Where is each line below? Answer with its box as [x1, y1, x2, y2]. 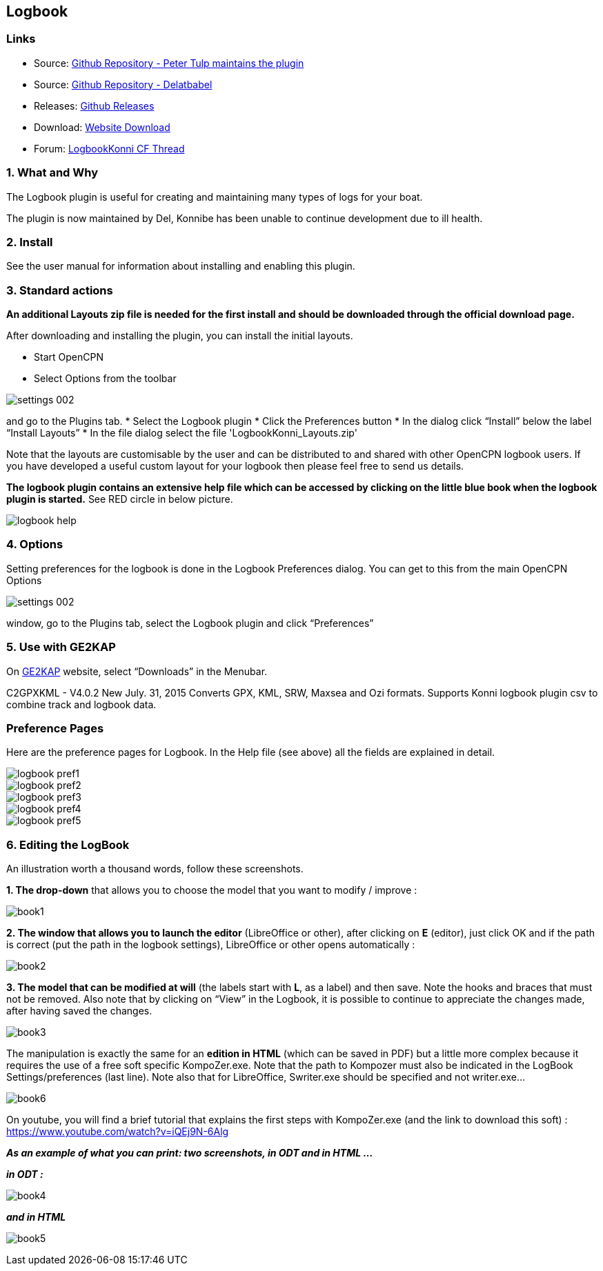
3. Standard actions [6, 283, 113, 297]
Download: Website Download [34, 121, 170, 133]
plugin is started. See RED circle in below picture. [6, 493, 233, 506]
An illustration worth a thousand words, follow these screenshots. [6, 863, 304, 875]
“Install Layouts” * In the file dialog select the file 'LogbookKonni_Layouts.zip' [6, 427, 357, 439]
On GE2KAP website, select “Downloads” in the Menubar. [6, 665, 268, 677]
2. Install [6, 234, 53, 249]
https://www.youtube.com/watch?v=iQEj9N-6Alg [6, 1125, 229, 1138]
